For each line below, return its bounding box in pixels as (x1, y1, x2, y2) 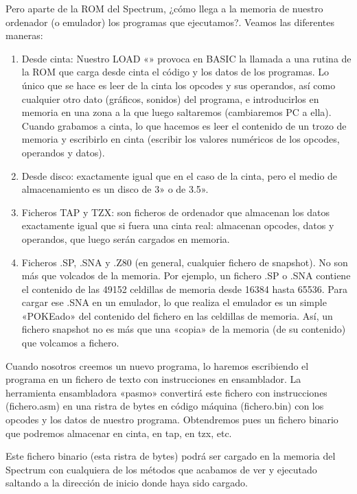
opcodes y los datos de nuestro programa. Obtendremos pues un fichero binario (5, 412, 338, 427)
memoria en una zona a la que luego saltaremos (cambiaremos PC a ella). (21, 105, 332, 119)
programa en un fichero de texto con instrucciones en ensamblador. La (5, 372, 301, 386)
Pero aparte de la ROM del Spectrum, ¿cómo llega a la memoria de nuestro (5, 1, 323, 15)
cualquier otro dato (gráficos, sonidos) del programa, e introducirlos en (21, 91, 319, 106)
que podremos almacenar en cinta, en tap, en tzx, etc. (5, 425, 232, 440)
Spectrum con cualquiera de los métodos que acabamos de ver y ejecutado (5, 462, 317, 476)
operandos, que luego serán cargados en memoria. (21, 231, 230, 246)
